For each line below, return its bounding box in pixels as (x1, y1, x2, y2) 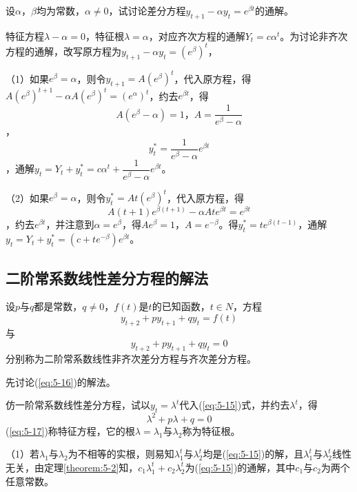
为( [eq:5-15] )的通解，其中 (185, 460, 296, 474)
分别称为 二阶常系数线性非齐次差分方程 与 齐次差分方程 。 (6, 351, 256, 366)
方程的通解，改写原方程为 (6, 43, 121, 58)
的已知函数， (152, 299, 210, 314)
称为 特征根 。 (182, 423, 241, 438)
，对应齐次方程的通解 (148, 28, 245, 43)
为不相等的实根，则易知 (68, 447, 174, 461)
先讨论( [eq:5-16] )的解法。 (6, 374, 116, 389)
